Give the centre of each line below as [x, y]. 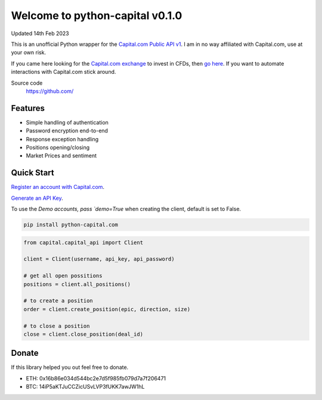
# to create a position [58, 301]
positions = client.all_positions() [77, 284]
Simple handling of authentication [67, 122]
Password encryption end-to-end [67, 131]
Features [28, 108]
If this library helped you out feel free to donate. [70, 367]
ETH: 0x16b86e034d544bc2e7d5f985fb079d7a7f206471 [96, 378]
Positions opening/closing [58, 147]
